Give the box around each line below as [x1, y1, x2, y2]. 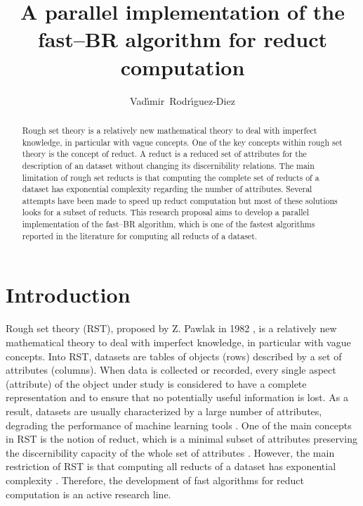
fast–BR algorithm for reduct [37, 25, 328, 53]
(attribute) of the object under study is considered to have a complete [6, 376, 307, 391]
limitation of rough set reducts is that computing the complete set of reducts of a [22, 171, 319, 183]
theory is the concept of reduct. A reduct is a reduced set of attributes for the [22, 148, 307, 160]
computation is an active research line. [6, 486, 171, 501]
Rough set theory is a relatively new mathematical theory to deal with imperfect [22, 124, 317, 136]
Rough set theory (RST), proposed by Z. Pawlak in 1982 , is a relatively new [6, 321, 337, 336]
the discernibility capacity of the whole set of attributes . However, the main [6, 445, 335, 460]
